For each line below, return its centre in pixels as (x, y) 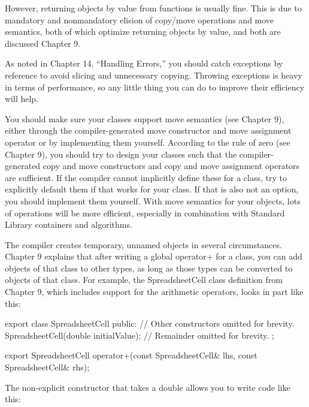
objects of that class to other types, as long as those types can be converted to (149, 268)
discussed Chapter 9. (43, 43)
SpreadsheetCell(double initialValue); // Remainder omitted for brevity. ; (140, 335)
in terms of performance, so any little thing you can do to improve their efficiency (155, 87)
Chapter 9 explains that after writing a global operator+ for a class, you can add (154, 256)
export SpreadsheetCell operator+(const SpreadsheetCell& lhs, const (131, 355)
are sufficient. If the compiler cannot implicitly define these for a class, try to (146, 177)
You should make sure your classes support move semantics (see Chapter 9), (145, 118)
